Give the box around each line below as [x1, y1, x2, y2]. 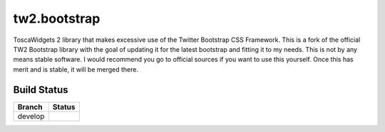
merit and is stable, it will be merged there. [13, 65, 139, 74]
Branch [17, 101, 43, 111]
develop [17, 111, 45, 121]
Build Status [13, 84, 68, 96]
